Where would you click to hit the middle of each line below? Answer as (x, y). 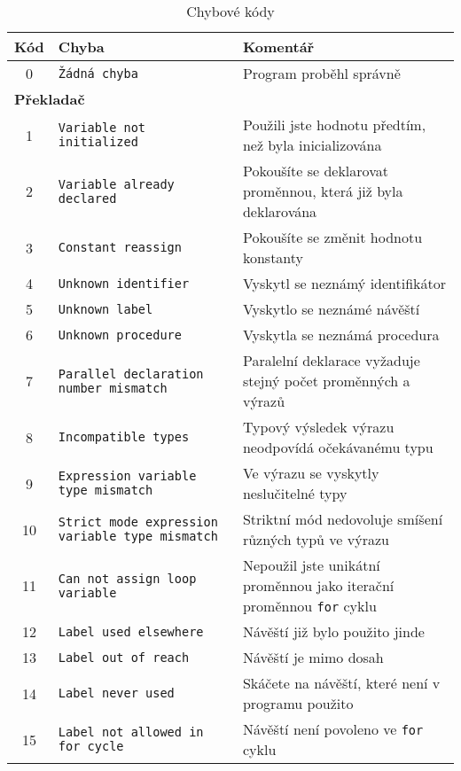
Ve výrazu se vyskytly (311, 473)
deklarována (280, 211)
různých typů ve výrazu (316, 539)
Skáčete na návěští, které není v (341, 683)
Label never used (116, 693)
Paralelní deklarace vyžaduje (331, 360)
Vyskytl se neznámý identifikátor (344, 283)
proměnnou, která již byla (323, 191)
